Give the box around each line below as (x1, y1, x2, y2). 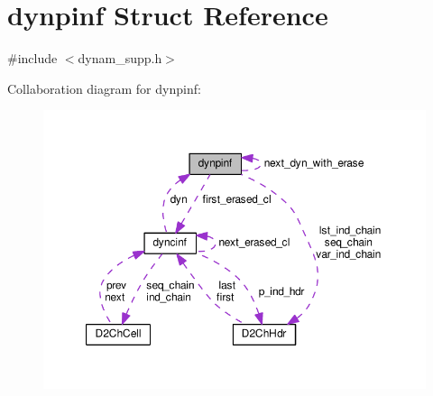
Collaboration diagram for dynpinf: (7, 78, 201, 97)
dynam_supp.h (78, 49, 162, 68)
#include (7, 49, 58, 68)
